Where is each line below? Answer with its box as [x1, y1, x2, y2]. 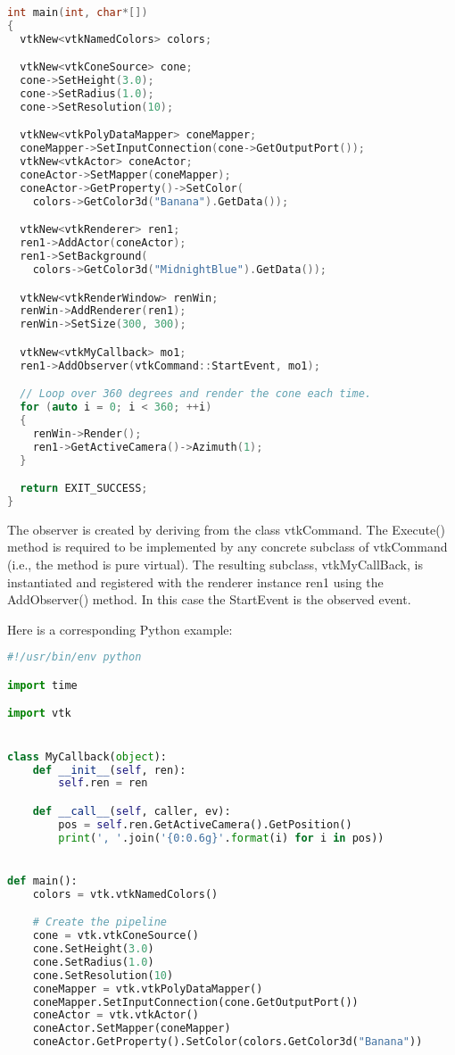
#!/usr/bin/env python [7, 651, 142, 664]
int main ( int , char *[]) [7, 6, 148, 19]
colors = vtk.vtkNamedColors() [32, 887, 219, 901]
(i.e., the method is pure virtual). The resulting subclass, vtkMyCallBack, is [7, 555, 423, 574]
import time [7, 678, 78, 692]
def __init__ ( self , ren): [32, 763, 186, 777]
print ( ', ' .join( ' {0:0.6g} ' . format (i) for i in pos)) [58, 831, 385, 844]
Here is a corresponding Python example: [7, 619, 233, 638]
